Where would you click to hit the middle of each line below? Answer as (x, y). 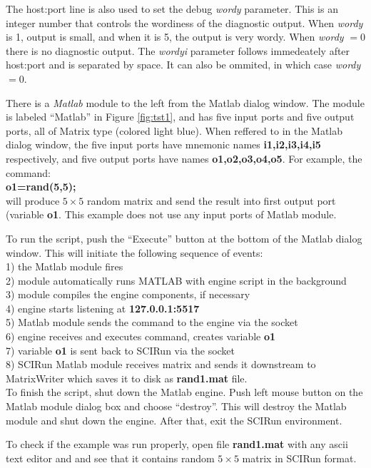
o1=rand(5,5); (41, 187)
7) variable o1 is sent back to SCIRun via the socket (121, 350)
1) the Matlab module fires (65, 266)
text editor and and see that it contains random (110, 458)
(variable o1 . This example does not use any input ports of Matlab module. (171, 214)
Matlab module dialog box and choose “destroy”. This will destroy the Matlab (176, 406)
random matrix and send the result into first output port (212, 200)
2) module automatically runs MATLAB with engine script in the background (176, 280)
